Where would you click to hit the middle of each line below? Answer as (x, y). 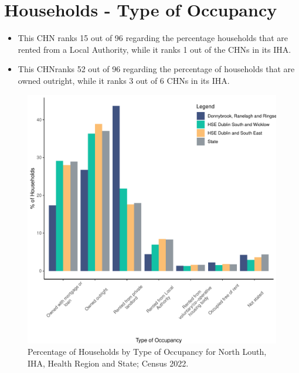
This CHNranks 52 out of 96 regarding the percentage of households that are (156, 69)
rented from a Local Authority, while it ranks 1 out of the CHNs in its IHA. (154, 49)
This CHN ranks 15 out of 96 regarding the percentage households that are (153, 38)
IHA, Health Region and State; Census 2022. (108, 363)
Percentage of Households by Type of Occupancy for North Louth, (147, 352)
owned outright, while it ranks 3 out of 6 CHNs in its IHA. (124, 80)
